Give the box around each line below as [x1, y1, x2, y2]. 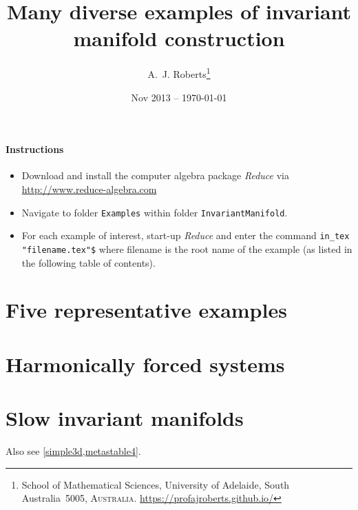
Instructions [6, 142, 64, 156]
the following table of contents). [21, 255, 156, 269]
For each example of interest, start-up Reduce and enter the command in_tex [21, 228, 350, 243]
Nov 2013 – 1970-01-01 [131, 90, 227, 104]
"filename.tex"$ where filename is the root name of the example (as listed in [21, 241, 352, 256]
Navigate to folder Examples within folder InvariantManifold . [21, 205, 288, 219]
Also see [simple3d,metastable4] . [6, 443, 141, 458]
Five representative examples [6, 296, 287, 324]
